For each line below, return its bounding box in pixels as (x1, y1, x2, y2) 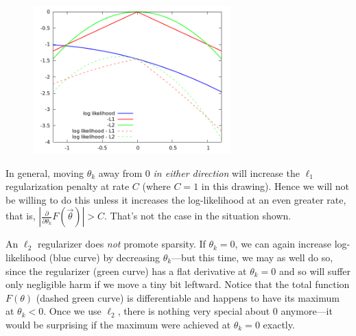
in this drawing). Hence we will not (201, 179, 349, 193)
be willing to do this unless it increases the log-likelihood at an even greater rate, (5, 192, 346, 206)
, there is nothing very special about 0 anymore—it (117, 304, 333, 318)
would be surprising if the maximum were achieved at (5, 317, 231, 331)
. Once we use (43, 304, 102, 318)
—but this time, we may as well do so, (171, 250, 333, 264)
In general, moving (5, 165, 84, 180)
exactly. (263, 317, 295, 331)
